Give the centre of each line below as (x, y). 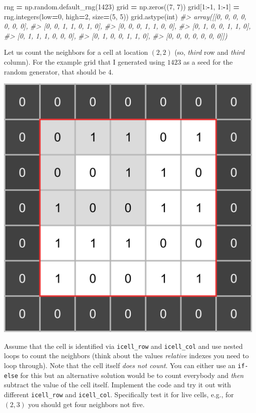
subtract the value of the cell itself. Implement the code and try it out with (118, 385)
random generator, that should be (55, 71)
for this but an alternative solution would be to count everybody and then (132, 375)
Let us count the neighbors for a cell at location (76, 52)
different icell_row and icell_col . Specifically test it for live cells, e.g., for (119, 394)
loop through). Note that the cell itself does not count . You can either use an (120, 365)
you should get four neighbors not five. (86, 404)
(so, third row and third (209, 52)
